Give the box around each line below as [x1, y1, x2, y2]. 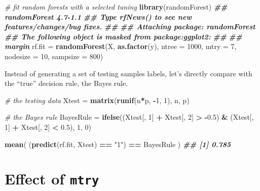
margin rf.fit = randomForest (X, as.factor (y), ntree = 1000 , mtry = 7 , [5, 41, 237, 52]
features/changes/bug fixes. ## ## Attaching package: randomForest [5, 21, 255, 32]
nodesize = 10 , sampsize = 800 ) [5, 51, 103, 61]
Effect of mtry [5, 168, 99, 189]
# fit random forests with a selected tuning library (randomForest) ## [5, 2, 228, 12]
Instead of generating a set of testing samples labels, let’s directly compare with [5, 68, 252, 78]
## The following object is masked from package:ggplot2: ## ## [5, 31, 243, 41]
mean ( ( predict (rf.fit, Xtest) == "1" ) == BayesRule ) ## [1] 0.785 [5, 138, 231, 149]
